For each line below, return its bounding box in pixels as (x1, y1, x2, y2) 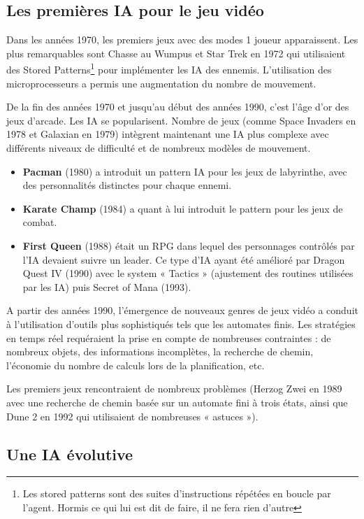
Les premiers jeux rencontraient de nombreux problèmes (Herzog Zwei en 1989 (6, 381, 342, 396)
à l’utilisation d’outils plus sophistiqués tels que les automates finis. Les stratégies (6, 316, 356, 331)
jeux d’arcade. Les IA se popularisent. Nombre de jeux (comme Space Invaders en (6, 113, 356, 127)
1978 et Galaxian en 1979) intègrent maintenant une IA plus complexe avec (6, 127, 329, 141)
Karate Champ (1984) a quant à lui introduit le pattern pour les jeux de (22, 201, 343, 215)
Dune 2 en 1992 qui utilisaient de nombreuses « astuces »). (6, 408, 259, 423)
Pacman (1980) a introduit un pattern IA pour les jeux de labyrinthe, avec (22, 164, 347, 178)
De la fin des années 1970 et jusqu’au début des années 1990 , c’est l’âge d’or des (6, 99, 349, 114)
